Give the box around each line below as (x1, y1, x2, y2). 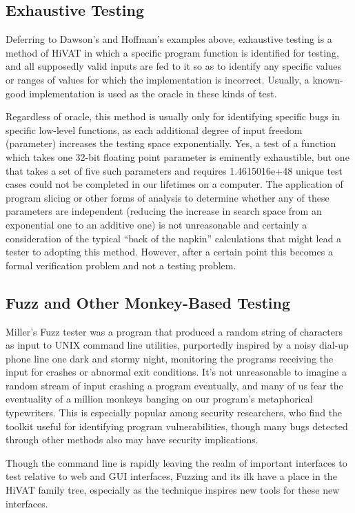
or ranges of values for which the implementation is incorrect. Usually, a (6, 72, 310, 86)
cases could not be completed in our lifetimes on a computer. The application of (6, 177, 343, 191)
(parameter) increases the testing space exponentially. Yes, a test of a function (6, 136, 336, 151)
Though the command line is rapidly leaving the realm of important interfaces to (6, 455, 347, 470)
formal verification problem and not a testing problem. (6, 258, 236, 272)
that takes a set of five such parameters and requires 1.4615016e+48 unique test (6, 163, 343, 177)
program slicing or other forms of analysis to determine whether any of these (6, 190, 329, 204)
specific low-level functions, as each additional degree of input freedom (6, 122, 303, 137)
